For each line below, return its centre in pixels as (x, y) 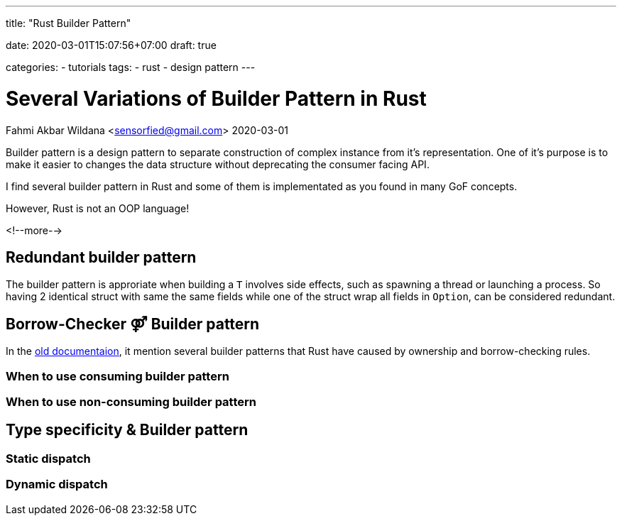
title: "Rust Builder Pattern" (69, 23)
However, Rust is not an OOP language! (98, 208)
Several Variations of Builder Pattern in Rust (216, 98)
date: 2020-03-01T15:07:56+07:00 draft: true (111, 45)
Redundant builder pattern (101, 257)
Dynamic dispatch (57, 484)
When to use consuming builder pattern (118, 376)
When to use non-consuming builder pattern (131, 401)
